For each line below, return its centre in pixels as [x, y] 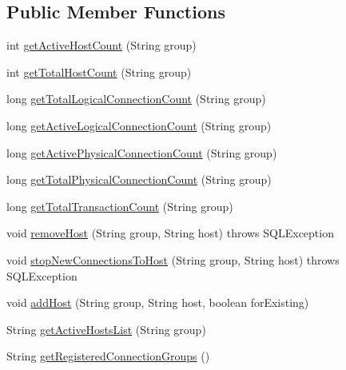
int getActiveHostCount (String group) [101, 45]
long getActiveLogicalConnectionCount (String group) [139, 125]
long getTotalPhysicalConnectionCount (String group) [139, 179]
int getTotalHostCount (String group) [99, 72]
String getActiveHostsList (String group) [106, 329]
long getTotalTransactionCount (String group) [120, 206]
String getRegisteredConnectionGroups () [108, 356]
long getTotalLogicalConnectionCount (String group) [136, 99]
